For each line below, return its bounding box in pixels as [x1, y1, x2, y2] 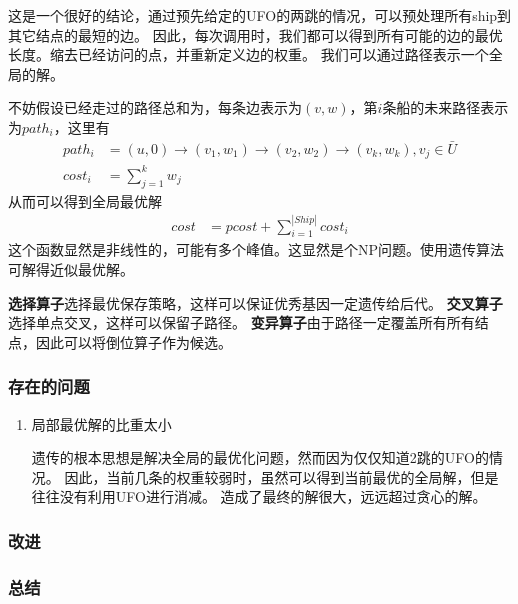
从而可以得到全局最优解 [8, 190, 162, 211]
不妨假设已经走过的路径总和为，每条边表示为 [8, 97, 302, 118]
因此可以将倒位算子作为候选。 [35, 331, 232, 352]
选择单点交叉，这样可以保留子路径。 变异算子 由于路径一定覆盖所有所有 [8, 312, 475, 333]
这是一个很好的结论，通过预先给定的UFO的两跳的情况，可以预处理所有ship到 [8, 5, 512, 25]
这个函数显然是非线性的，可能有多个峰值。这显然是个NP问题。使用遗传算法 [8, 239, 505, 260]
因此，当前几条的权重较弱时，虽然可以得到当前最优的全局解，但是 [64, 466, 499, 487]
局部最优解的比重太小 [31, 413, 172, 434]
